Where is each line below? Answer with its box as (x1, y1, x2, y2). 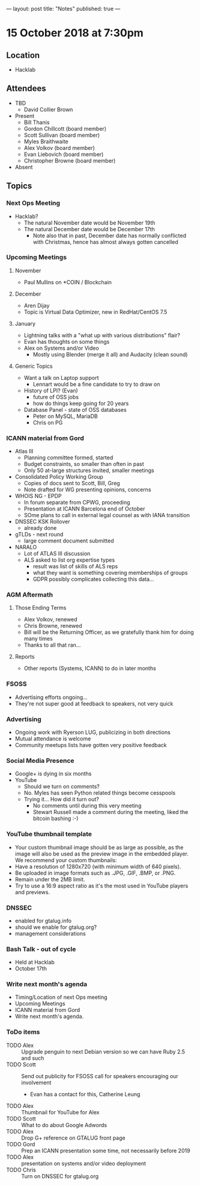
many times (23, 635, 53, 642)
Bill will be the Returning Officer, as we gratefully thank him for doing (23, 629, 194, 636)
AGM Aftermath (6, 591, 53, 599)
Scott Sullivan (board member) (23, 131, 100, 138)
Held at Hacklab (14, 958, 55, 966)
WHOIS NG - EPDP (14, 492, 62, 500)
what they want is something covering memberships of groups (32, 569, 188, 577)
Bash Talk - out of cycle (6, 945, 76, 953)
